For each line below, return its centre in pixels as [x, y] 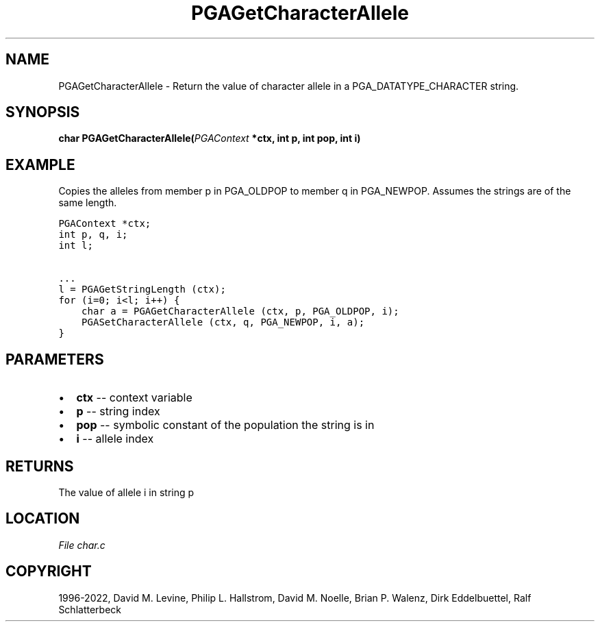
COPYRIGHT [49, 571]
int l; [76, 246]
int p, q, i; [93, 235]
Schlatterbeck [90, 609]
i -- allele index [115, 439]
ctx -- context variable [134, 398]
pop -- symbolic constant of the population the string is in [225, 425]
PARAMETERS [55, 359]
